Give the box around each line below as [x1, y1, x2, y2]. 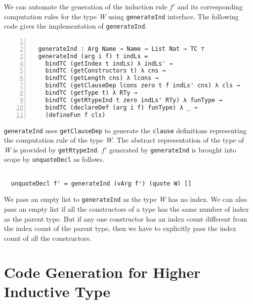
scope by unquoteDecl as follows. [4, 154, 105, 164]
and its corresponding [177, 1, 243, 11]
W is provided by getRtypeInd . [4, 144, 99, 154]
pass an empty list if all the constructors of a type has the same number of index [4, 204, 249, 214]
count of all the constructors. [4, 232, 91, 243]
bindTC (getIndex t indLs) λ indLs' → [45, 60, 173, 67]
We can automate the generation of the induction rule [4, 1, 168, 11]
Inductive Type [4, 281, 111, 301]
